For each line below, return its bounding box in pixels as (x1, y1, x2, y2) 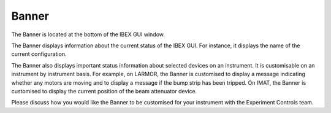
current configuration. (11, 50, 67, 58)
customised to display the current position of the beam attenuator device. (11, 87, 197, 95)
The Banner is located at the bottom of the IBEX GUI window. (11, 31, 165, 38)
